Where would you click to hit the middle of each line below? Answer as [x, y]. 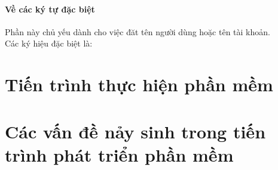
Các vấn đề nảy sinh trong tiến [135, 131]
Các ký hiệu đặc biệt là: [49, 43]
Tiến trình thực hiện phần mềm [139, 84]
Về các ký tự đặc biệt [50, 9]
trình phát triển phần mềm [119, 154]
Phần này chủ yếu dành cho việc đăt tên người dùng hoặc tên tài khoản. [138, 31]
